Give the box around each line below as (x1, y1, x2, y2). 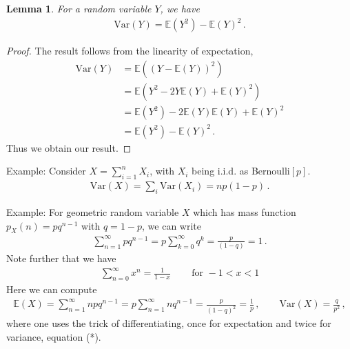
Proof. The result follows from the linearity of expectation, (6, 43, 254, 58)
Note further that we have (6, 251, 116, 266)
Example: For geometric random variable (6, 205, 179, 219)
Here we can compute (6, 282, 97, 297)
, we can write (142, 218, 202, 232)
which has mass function (193, 205, 296, 219)
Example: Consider (6, 163, 86, 178)
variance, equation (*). (6, 329, 101, 343)
